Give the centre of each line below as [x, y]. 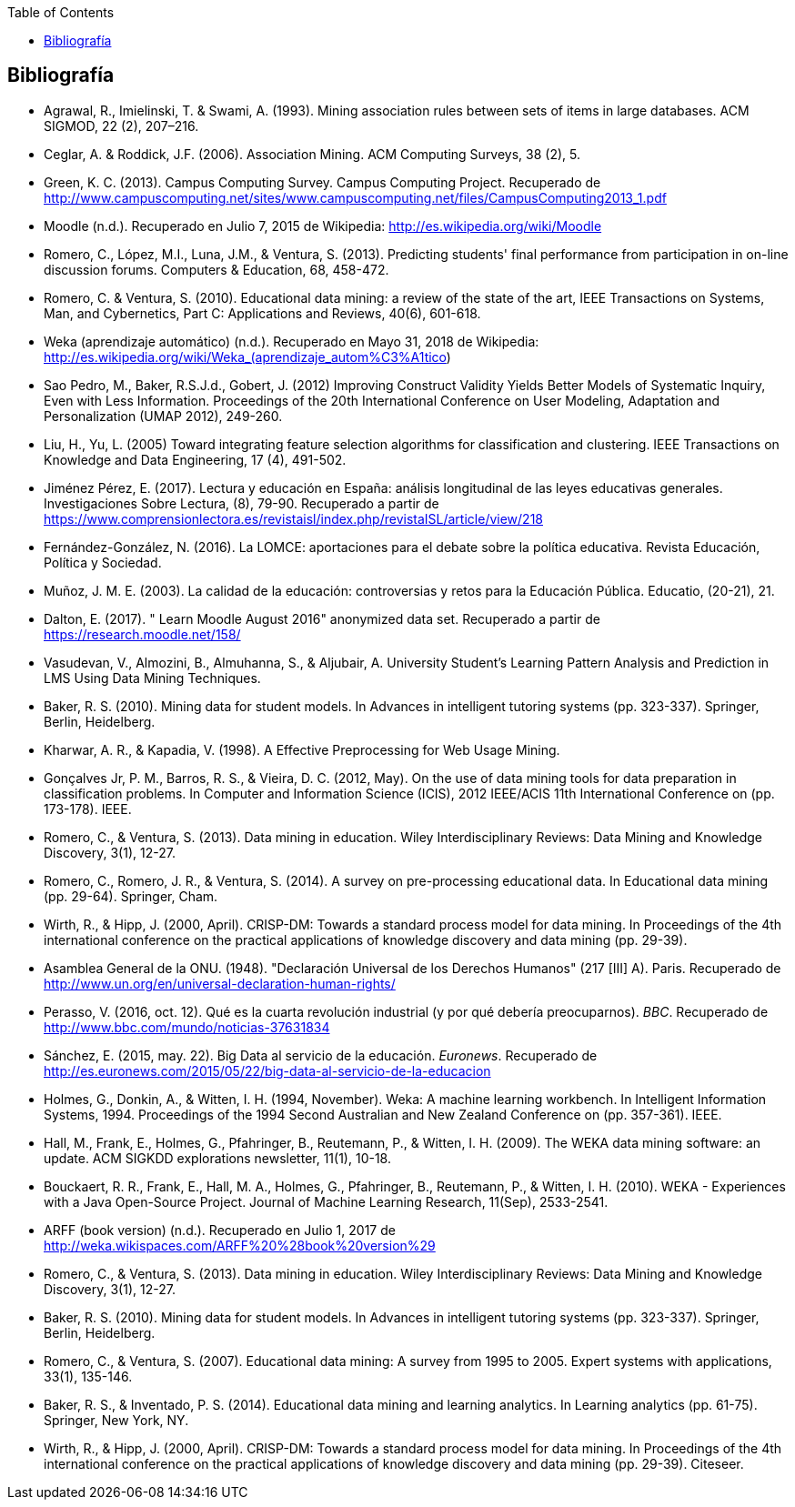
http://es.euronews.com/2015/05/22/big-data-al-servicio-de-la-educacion [267, 1070]
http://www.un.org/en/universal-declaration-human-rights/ [220, 983]
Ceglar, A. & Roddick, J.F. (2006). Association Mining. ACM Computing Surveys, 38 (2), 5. [312, 154]
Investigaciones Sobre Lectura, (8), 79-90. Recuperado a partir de [242, 503]
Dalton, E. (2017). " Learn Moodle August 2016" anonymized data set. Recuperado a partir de [322, 618]
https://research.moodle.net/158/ [142, 634]
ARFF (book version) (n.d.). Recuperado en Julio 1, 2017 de [220, 1230]
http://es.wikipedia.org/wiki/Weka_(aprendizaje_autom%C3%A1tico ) [247, 357]
